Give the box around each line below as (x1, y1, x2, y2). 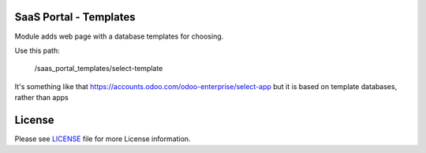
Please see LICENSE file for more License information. (14, 134, 191, 144)
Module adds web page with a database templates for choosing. (14, 32, 224, 41)
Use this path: (14, 46, 60, 55)
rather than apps (14, 93, 69, 103)
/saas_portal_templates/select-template (34, 64, 163, 73)
